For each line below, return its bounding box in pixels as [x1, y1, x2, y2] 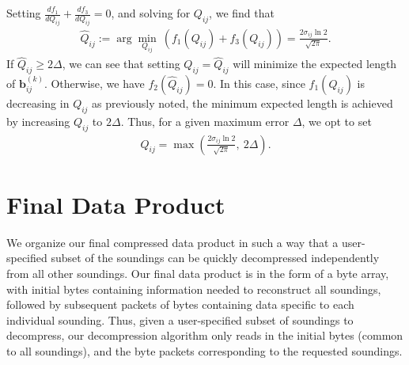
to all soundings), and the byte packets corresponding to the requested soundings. [6, 342, 403, 359]
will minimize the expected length [233, 55, 397, 72]
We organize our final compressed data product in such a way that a [6, 234, 339, 250]
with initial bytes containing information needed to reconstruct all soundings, [6, 280, 381, 297]
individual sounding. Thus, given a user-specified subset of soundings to [6, 311, 354, 328]
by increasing [6, 112, 70, 129]
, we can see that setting [62, 55, 180, 72]
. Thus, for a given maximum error [120, 112, 290, 129]
